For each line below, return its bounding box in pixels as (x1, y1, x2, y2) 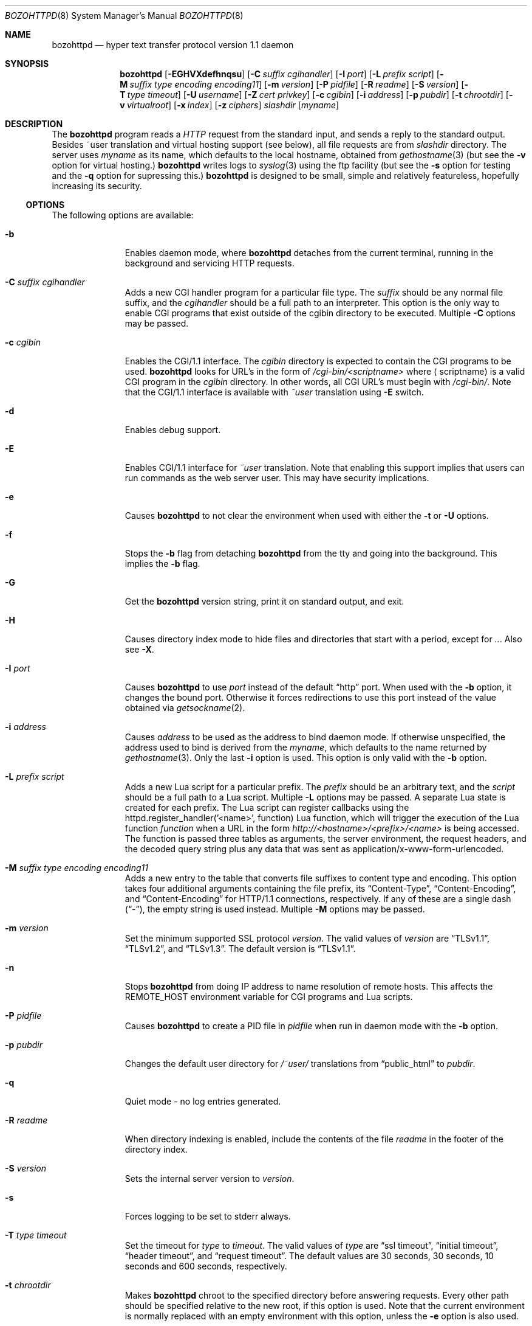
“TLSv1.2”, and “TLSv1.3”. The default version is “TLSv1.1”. (124, 943, 356, 954)
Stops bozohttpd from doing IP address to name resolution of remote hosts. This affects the (124, 981, 493, 991)
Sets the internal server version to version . (124, 1173, 295, 1184)
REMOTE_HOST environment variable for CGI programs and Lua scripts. (124, 991, 413, 1002)
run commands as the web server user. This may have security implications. (124, 473, 429, 483)
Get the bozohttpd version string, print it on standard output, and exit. (124, 596, 404, 606)
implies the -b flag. (124, 558, 200, 569)
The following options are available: (52, 210, 194, 220)
